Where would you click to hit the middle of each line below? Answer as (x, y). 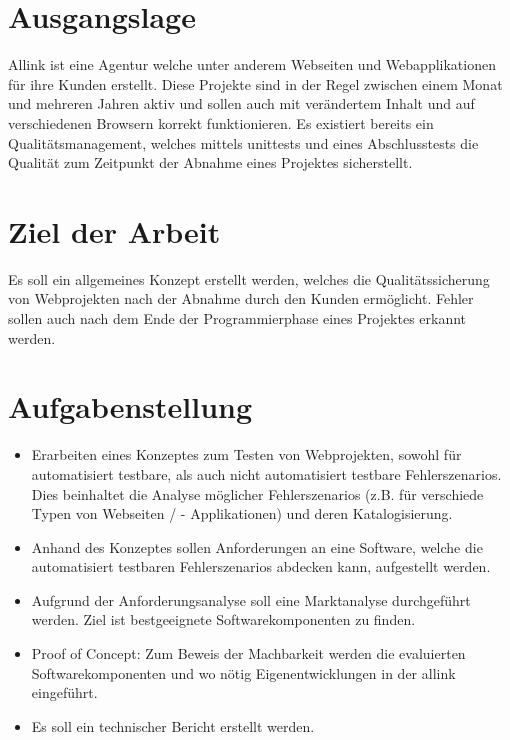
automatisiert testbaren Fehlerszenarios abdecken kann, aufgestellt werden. (261, 566)
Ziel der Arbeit (114, 230)
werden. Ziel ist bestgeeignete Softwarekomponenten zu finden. (223, 619)
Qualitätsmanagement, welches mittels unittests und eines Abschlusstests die (243, 142)
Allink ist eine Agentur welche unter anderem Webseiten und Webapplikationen (252, 64)
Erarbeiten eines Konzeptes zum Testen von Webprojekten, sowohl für (246, 454)
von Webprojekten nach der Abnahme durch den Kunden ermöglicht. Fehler (241, 298)
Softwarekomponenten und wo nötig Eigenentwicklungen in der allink (243, 672)
